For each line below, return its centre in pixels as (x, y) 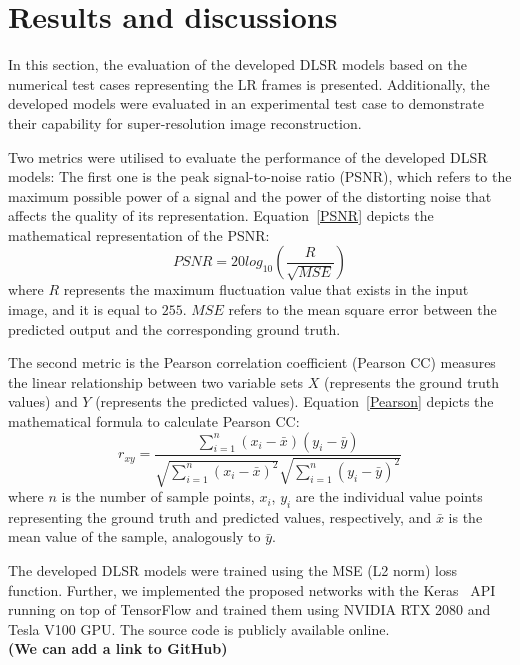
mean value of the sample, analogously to (134, 536)
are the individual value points (389, 496)
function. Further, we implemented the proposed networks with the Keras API (252, 589)
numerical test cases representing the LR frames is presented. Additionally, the (249, 83)
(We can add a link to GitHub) (118, 648)
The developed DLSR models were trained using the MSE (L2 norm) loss (232, 570)
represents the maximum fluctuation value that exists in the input (266, 289)
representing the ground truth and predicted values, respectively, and (220, 516)
